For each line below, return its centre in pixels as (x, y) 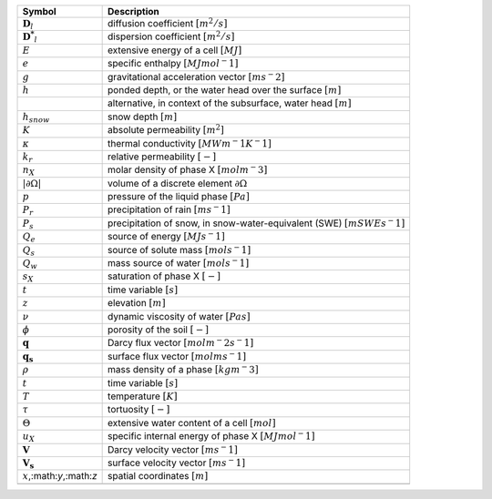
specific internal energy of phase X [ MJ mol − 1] (211, 435)
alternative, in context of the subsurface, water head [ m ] (230, 103)
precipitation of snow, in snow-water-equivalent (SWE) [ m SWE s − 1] (256, 222)
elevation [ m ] (137, 303)
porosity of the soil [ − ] (159, 330)
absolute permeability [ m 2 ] (166, 129)
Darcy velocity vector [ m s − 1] (173, 448)
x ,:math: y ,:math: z (60, 476)
